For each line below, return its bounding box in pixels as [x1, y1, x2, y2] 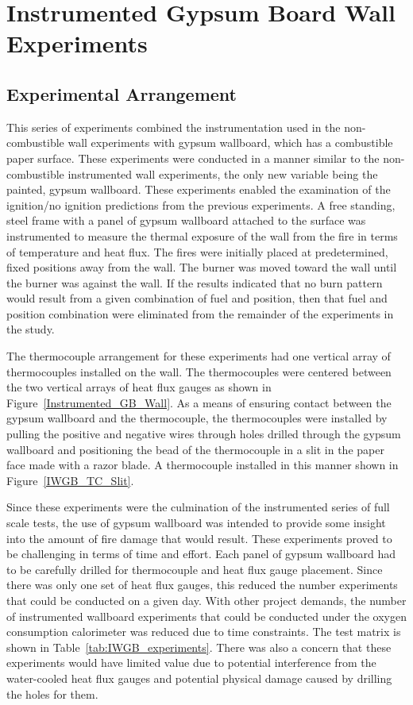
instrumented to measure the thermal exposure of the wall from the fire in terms [6, 227, 398, 244]
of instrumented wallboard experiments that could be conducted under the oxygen [6, 607, 407, 624]
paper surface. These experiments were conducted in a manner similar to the [6, 149, 380, 166]
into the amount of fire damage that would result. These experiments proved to [6, 530, 392, 546]
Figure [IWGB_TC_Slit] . [6, 472, 134, 488]
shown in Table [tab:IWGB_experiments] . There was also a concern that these [6, 638, 392, 655]
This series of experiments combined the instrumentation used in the [6, 118, 341, 135]
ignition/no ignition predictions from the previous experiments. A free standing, [6, 196, 396, 213]
